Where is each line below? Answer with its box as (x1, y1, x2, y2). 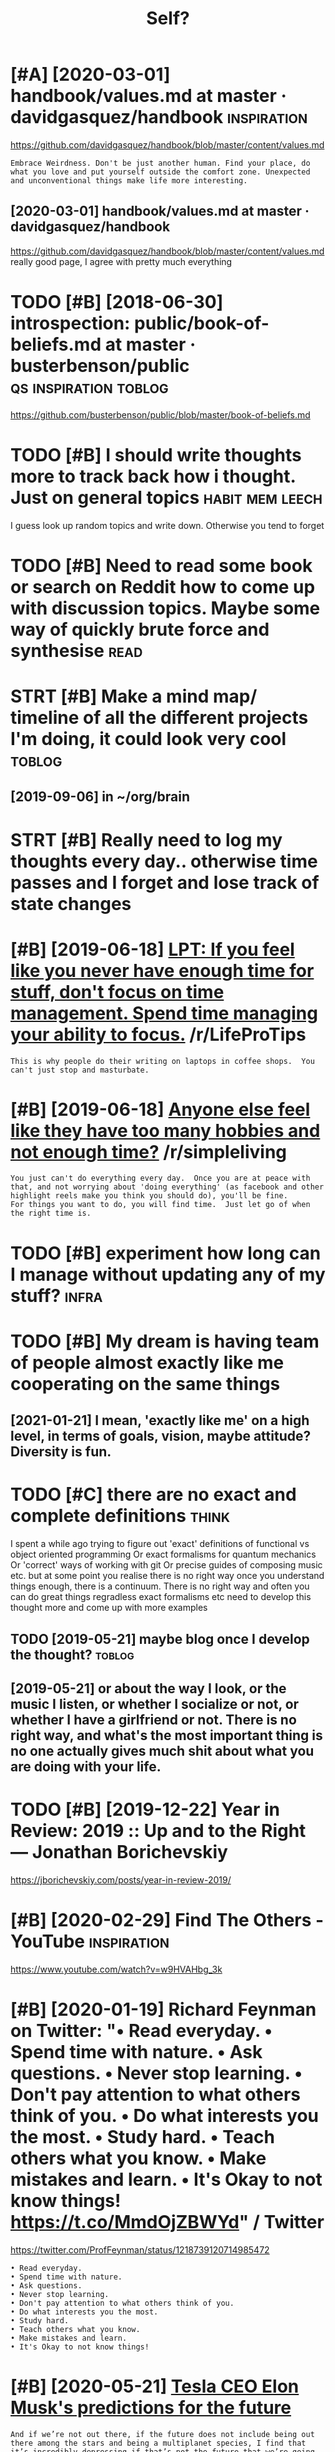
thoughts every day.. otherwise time (10, 850, 318, 872)
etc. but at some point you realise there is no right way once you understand (10, 1570, 325, 1582)
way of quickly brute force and (10, 618, 270, 641)
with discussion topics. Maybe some (10, 597, 321, 619)
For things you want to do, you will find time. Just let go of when (10, 1200, 311, 1210)
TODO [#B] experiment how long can (10, 1242, 322, 1264)
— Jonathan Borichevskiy (10, 1841, 228, 1864)
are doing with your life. (10, 1758, 162, 1775)
